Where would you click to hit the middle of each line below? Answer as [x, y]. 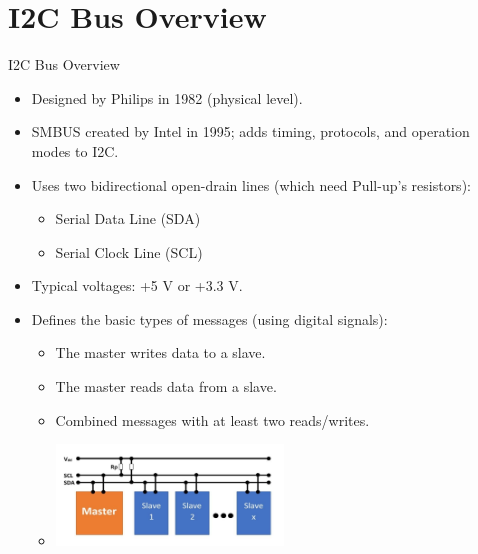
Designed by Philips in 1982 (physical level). [167, 97]
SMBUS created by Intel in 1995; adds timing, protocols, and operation [250, 131]
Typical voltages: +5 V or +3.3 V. [137, 285]
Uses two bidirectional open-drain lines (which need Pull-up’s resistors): [251, 184]
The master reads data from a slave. [166, 386]
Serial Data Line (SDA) [128, 218]
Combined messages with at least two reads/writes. [212, 419]
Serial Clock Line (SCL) [129, 251]
